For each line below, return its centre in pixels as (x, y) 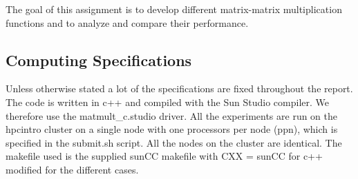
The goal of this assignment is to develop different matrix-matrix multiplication (174, 9)
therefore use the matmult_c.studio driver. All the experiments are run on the (172, 115)
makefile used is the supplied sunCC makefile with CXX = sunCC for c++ (164, 156)
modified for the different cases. (72, 169)
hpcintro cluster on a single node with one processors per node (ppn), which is (172, 129)
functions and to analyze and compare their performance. (127, 22)
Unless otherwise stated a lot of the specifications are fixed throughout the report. (179, 88)
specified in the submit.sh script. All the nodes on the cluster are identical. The (174, 142)
